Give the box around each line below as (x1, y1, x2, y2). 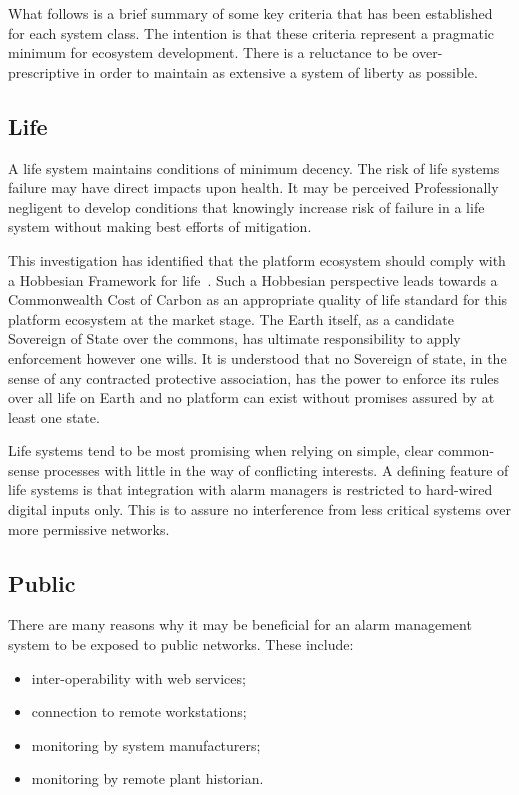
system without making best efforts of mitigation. (8, 216, 312, 237)
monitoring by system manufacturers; (31, 734, 261, 755)
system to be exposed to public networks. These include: (8, 634, 354, 655)
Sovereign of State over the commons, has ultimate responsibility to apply (8, 328, 461, 349)
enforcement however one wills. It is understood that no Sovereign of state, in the (8, 347, 507, 368)
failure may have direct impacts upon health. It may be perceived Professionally (8, 177, 499, 198)
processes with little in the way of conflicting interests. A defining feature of (43, 459, 509, 480)
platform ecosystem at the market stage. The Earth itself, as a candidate (8, 308, 454, 329)
